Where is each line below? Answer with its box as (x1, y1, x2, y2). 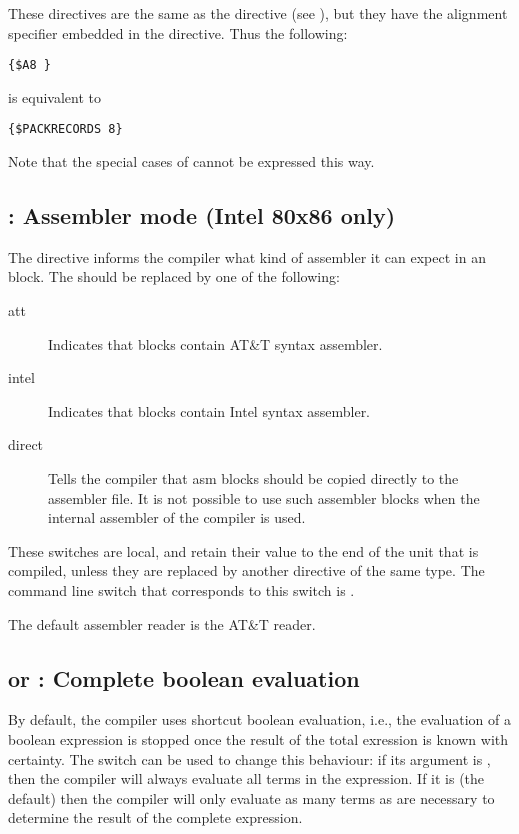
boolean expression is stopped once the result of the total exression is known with (8, 729, 509, 749)
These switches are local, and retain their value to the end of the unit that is (8, 540, 479, 561)
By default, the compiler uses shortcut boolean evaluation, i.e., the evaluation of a (8, 709, 511, 730)
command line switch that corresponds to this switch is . (8, 580, 355, 601)
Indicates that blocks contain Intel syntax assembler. (48, 400, 371, 421)
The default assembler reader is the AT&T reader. (8, 613, 316, 634)
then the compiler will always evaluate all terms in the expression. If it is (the (8, 768, 485, 789)
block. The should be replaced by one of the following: (8, 266, 340, 287)
